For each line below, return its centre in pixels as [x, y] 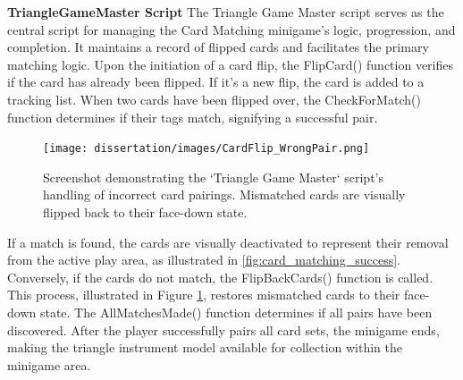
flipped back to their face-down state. [145, 212]
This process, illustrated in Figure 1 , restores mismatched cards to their [204, 295]
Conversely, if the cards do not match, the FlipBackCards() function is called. [220, 277]
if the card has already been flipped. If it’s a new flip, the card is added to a [216, 82]
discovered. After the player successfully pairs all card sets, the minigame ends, [223, 329]
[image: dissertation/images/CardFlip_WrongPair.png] [206, 149]
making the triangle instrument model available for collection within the [205, 347]
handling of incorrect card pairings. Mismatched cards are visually [224, 194]
